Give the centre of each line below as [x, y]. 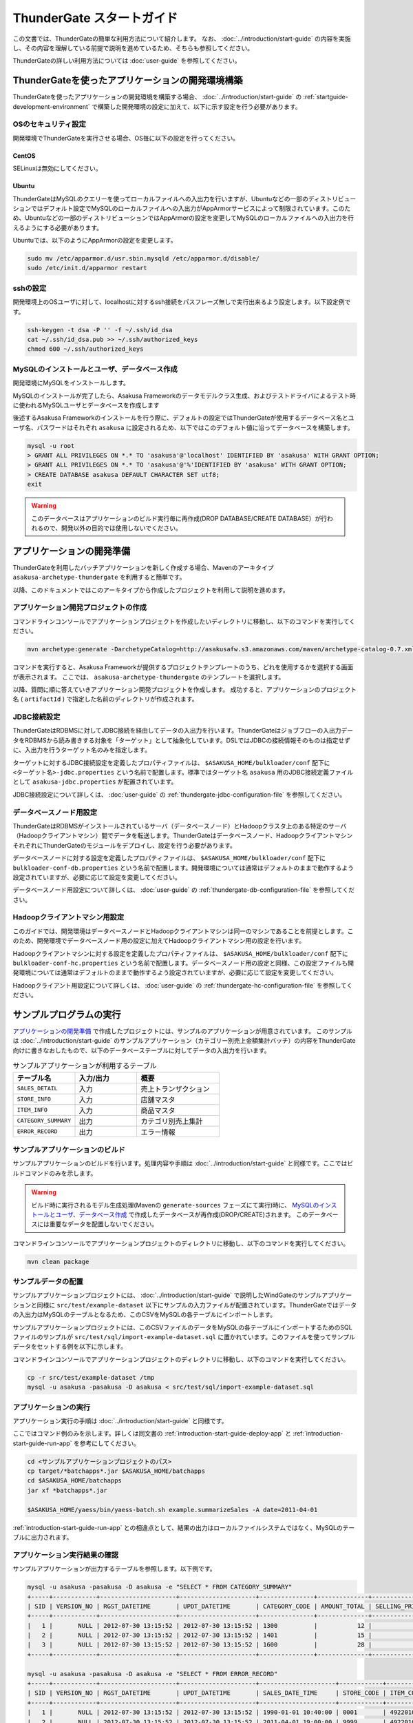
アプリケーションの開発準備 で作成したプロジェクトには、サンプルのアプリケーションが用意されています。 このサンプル [182, 1031]
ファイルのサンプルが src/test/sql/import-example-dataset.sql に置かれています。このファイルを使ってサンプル [184, 1337]
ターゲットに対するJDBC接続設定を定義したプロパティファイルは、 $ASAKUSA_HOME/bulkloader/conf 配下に [171, 762]
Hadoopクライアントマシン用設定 [68, 917]
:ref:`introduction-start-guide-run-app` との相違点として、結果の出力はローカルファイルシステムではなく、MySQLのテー [184, 1527]
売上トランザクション [175, 1089]
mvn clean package [58, 1262]
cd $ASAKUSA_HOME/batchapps [74, 1481]
